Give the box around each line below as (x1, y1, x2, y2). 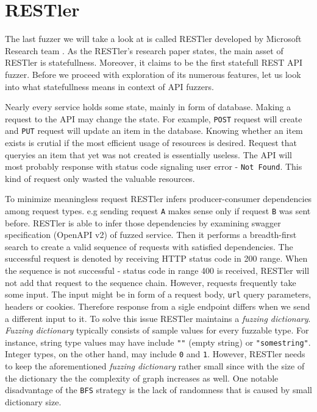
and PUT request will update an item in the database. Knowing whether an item (5, 124, 303, 137)
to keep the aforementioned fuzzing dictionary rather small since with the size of (5, 360, 305, 372)
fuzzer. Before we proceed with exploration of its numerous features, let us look (5, 68, 301, 80)
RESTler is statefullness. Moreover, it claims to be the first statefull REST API (5, 56, 303, 69)
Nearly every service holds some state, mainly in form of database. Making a (5, 100, 291, 113)
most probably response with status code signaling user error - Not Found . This (5, 160, 302, 173)
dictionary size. (5, 395, 62, 408)
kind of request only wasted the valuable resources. (5, 172, 195, 184)
